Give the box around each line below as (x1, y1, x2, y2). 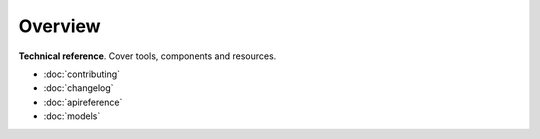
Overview (18, 15, 101, 37)
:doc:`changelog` (43, 82, 114, 94)
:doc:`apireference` (43, 96, 123, 108)
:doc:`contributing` (43, 68, 120, 80)
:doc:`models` (43, 110, 101, 122)
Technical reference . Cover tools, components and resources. (18, 50, 277, 62)
